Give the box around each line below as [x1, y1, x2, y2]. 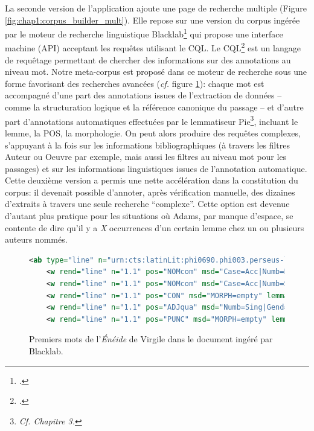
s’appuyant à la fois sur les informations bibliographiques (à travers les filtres [5, 138, 290, 151]
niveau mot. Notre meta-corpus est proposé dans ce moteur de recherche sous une [5, 65, 307, 78]
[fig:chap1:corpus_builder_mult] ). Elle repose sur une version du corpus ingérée [5, 13, 300, 26]
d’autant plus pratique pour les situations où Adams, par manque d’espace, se [5, 209, 293, 222]
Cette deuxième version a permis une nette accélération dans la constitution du [5, 174, 298, 187]
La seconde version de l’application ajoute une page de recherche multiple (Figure [5, 2, 307, 14]
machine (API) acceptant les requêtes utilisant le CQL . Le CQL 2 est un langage [5, 40, 301, 54]
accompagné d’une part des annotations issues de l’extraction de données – [5, 89, 282, 101]
